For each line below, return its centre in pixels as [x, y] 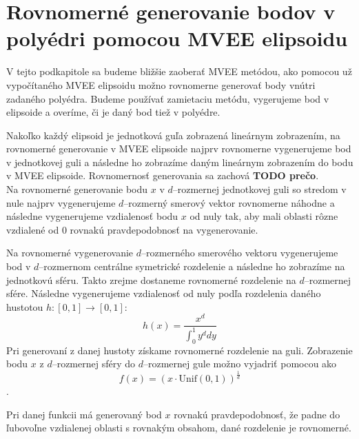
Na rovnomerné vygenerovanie [70, 253]
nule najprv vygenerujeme [61, 202]
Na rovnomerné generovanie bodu [77, 189]
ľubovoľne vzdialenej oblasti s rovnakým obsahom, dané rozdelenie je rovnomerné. [179, 428]
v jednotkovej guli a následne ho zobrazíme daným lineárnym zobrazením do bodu [180, 162]
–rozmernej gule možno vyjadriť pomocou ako [240, 364]
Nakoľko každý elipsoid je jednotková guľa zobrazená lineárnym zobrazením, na [173, 135]
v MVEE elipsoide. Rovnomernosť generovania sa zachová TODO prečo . [163, 175]
